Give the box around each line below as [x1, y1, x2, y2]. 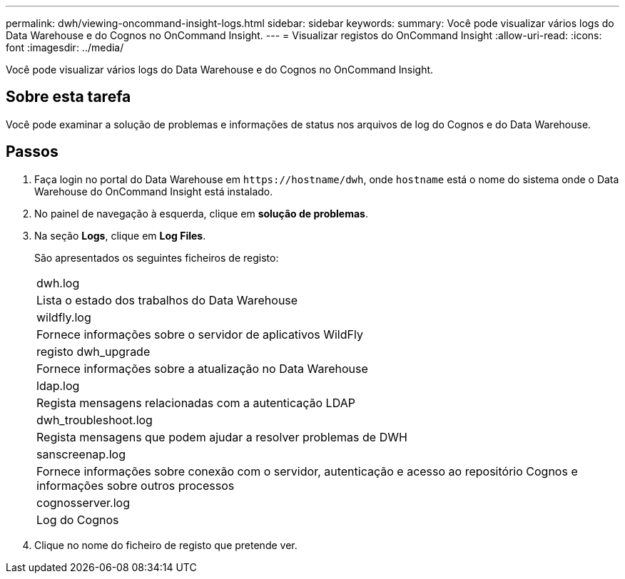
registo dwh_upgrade [36, 344, 151, 359]
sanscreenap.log [36, 446, 126, 461]
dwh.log [36, 275, 80, 290]
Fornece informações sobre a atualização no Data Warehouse [36, 361, 368, 376]
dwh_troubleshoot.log [36, 412, 153, 427]
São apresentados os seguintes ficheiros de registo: [34, 251, 279, 264]
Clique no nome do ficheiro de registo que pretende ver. [34, 538, 298, 551]
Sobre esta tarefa [6, 88, 131, 106]
